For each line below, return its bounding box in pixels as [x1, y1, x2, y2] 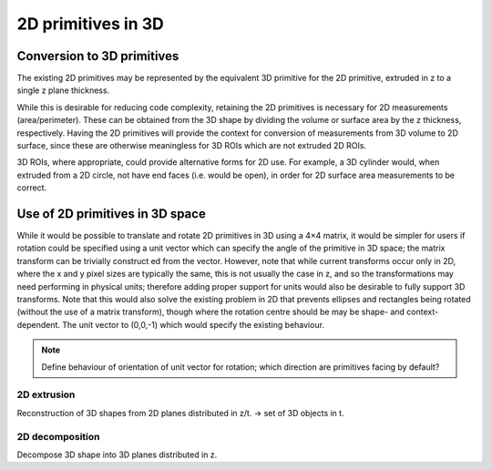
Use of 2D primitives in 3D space [16, 206, 207, 221]
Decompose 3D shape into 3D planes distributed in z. [16, 449, 218, 460]
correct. [16, 182, 47, 193]
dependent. [16, 319, 61, 330]
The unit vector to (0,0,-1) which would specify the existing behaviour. [62, 319, 325, 330]
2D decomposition [16, 430, 100, 443]
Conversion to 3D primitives [16, 48, 179, 64]
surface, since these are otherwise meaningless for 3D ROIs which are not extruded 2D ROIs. [16, 140, 367, 151]
